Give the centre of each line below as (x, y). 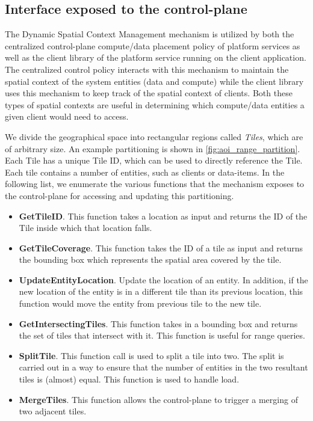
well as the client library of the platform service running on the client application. (156, 57)
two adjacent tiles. (53, 411)
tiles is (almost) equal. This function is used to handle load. (129, 379)
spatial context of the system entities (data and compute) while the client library (154, 81)
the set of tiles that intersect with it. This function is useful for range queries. (162, 335)
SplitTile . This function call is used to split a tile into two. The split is (151, 355)
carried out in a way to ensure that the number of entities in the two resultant (163, 367)
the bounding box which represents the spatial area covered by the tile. (150, 260)
